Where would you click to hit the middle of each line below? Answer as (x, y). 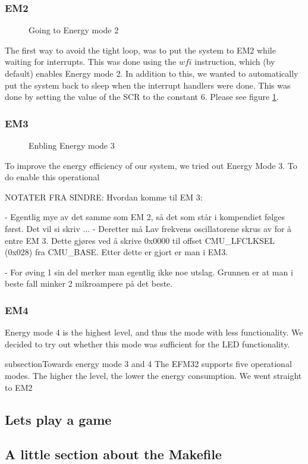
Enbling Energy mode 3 (72, 145)
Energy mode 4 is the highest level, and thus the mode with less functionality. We (154, 332)
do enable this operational (52, 177)
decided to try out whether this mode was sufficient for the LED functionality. (147, 344)
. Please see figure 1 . (242, 97)
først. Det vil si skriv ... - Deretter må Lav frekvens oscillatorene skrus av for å (148, 228)
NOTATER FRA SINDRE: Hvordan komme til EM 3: (104, 197)
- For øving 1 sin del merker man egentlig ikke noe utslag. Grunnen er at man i (149, 272)
